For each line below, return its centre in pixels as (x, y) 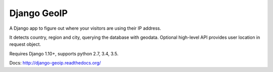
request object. (25, 44)
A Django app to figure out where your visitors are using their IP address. (85, 28)
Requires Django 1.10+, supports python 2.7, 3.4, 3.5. (64, 53)
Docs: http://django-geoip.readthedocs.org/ (55, 63)
